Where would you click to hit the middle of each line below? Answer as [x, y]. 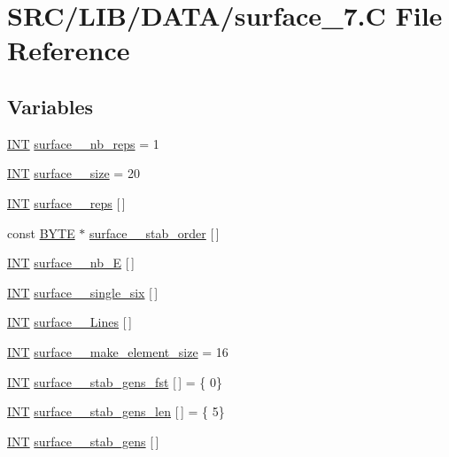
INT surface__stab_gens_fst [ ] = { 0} [115, 381]
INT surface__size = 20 [74, 173]
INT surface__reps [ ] [66, 202]
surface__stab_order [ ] [155, 232]
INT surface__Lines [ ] [70, 322]
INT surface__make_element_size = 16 [118, 351]
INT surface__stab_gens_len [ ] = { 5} [116, 411]
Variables [50, 106]
